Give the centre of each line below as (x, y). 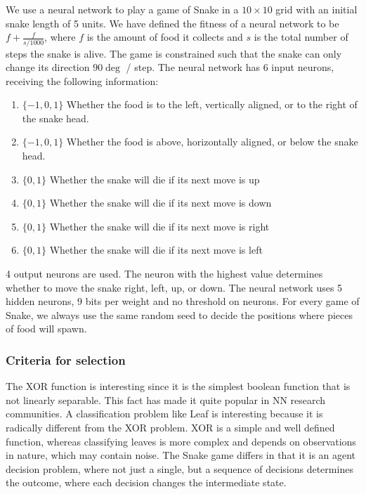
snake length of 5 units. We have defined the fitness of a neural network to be (172, 23)
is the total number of (301, 37)
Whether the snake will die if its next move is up (155, 179)
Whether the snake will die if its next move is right (159, 226)
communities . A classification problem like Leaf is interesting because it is (164, 414)
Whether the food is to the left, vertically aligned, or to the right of (212, 104)
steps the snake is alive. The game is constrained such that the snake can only (174, 53)
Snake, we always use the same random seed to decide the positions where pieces (179, 314)
